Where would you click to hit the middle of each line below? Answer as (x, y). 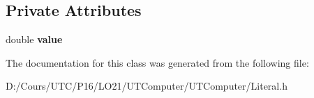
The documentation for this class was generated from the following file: (157, 62)
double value (34, 39)
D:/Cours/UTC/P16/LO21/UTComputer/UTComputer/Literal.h (147, 86)
